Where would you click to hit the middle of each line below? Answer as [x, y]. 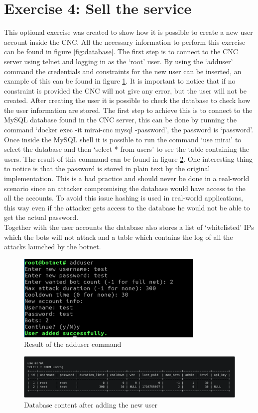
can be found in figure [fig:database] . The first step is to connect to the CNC [121, 52]
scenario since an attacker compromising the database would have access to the [125, 188]
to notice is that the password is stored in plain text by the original [107, 168]
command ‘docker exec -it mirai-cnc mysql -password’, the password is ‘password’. [129, 130]
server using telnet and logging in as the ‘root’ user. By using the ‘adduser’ [119, 61]
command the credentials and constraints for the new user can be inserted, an [123, 71]
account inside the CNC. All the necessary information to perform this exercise [125, 42]
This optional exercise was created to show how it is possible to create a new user [129, 32]
